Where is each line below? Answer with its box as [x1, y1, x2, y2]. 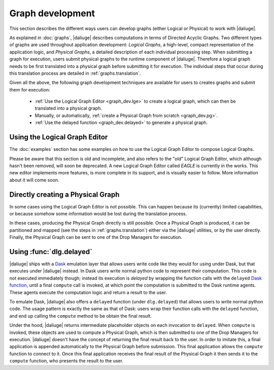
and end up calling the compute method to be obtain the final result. [9, 313, 152, 319]
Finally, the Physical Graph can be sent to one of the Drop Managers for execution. [9, 234, 183, 240]
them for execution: [9, 86, 50, 92]
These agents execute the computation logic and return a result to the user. [9, 289, 167, 295]
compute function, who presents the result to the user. [9, 358, 124, 364]
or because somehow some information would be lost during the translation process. [9, 211, 187, 217]
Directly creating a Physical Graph [9, 190, 120, 199]
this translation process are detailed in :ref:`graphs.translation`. [9, 70, 141, 76]
